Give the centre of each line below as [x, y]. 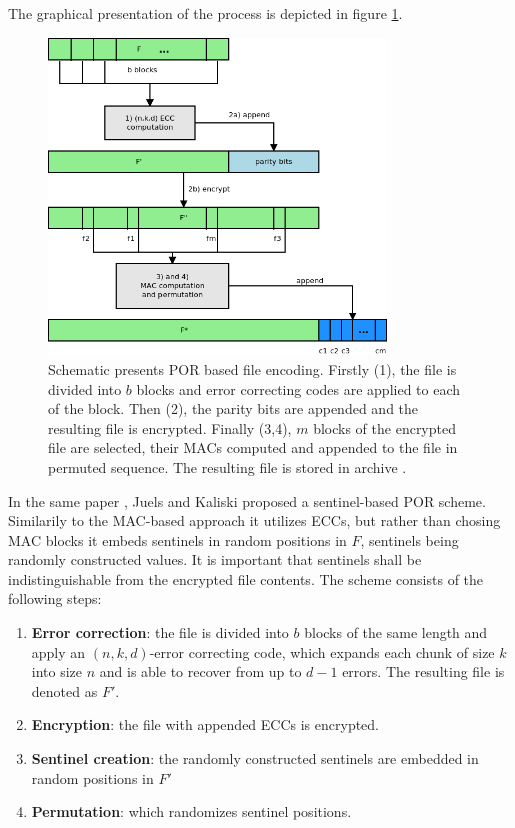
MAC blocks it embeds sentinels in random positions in [177, 539]
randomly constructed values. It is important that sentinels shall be [215, 559]
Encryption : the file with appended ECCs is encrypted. [205, 724]
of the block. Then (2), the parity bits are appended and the [233, 408]
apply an [58, 651]
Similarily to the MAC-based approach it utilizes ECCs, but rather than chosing [254, 520]
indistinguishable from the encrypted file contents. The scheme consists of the [246, 578]
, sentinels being [409, 539]
